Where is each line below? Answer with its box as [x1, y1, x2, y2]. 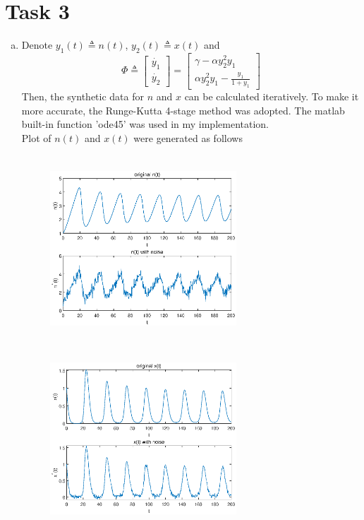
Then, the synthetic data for [21, 88, 144, 103]
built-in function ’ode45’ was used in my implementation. [21, 117, 269, 131]
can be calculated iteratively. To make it [184, 88, 359, 103]
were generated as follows [133, 130, 243, 145]
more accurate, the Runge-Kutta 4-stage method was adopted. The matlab [21, 102, 345, 117]
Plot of [21, 130, 51, 145]
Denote [21, 37, 53, 52]
